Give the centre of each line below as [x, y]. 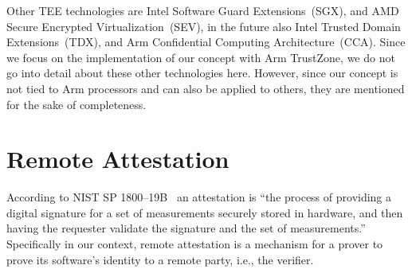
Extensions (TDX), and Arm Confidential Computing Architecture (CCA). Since [206, 42]
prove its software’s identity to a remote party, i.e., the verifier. [160, 259]
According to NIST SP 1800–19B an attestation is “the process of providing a [199, 197]
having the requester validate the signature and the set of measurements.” [186, 228]
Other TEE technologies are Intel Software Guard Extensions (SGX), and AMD [203, 10]
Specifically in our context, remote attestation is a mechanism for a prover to [195, 244]
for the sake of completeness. [77, 104]
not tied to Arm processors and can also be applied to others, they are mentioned [206, 88]
